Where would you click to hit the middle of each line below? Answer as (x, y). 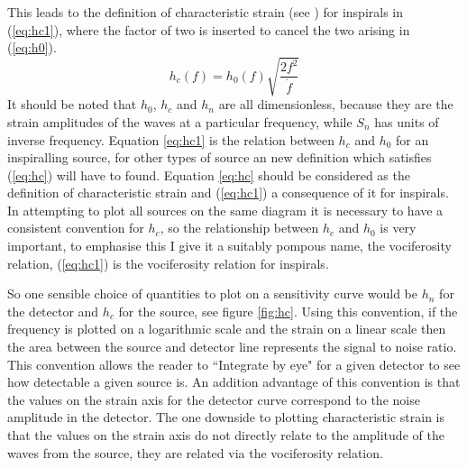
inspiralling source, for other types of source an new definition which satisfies (220, 157)
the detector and (53, 311)
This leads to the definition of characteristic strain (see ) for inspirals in (206, 12)
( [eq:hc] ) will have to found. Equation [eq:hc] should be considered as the (209, 174)
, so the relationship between (239, 228)
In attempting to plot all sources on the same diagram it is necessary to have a (225, 210)
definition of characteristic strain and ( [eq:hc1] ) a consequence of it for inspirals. (228, 193)
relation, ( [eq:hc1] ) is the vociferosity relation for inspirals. (168, 263)
